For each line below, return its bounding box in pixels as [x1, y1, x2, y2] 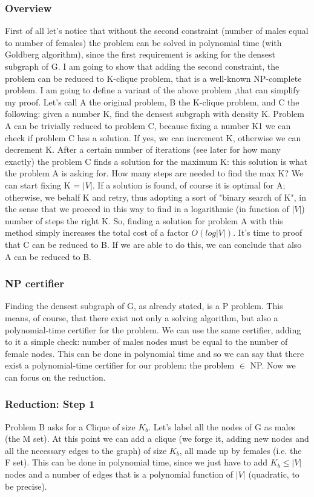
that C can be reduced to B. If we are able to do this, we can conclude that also [5, 238, 302, 250]
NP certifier [5, 276, 64, 291]
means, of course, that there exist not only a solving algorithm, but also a [5, 311, 278, 324]
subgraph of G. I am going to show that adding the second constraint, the [5, 60, 280, 72]
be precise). [5, 479, 47, 492]
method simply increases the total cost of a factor [5, 226, 189, 239]
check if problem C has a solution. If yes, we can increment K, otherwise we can [5, 131, 301, 144]
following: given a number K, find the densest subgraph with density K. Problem [5, 107, 304, 120]
